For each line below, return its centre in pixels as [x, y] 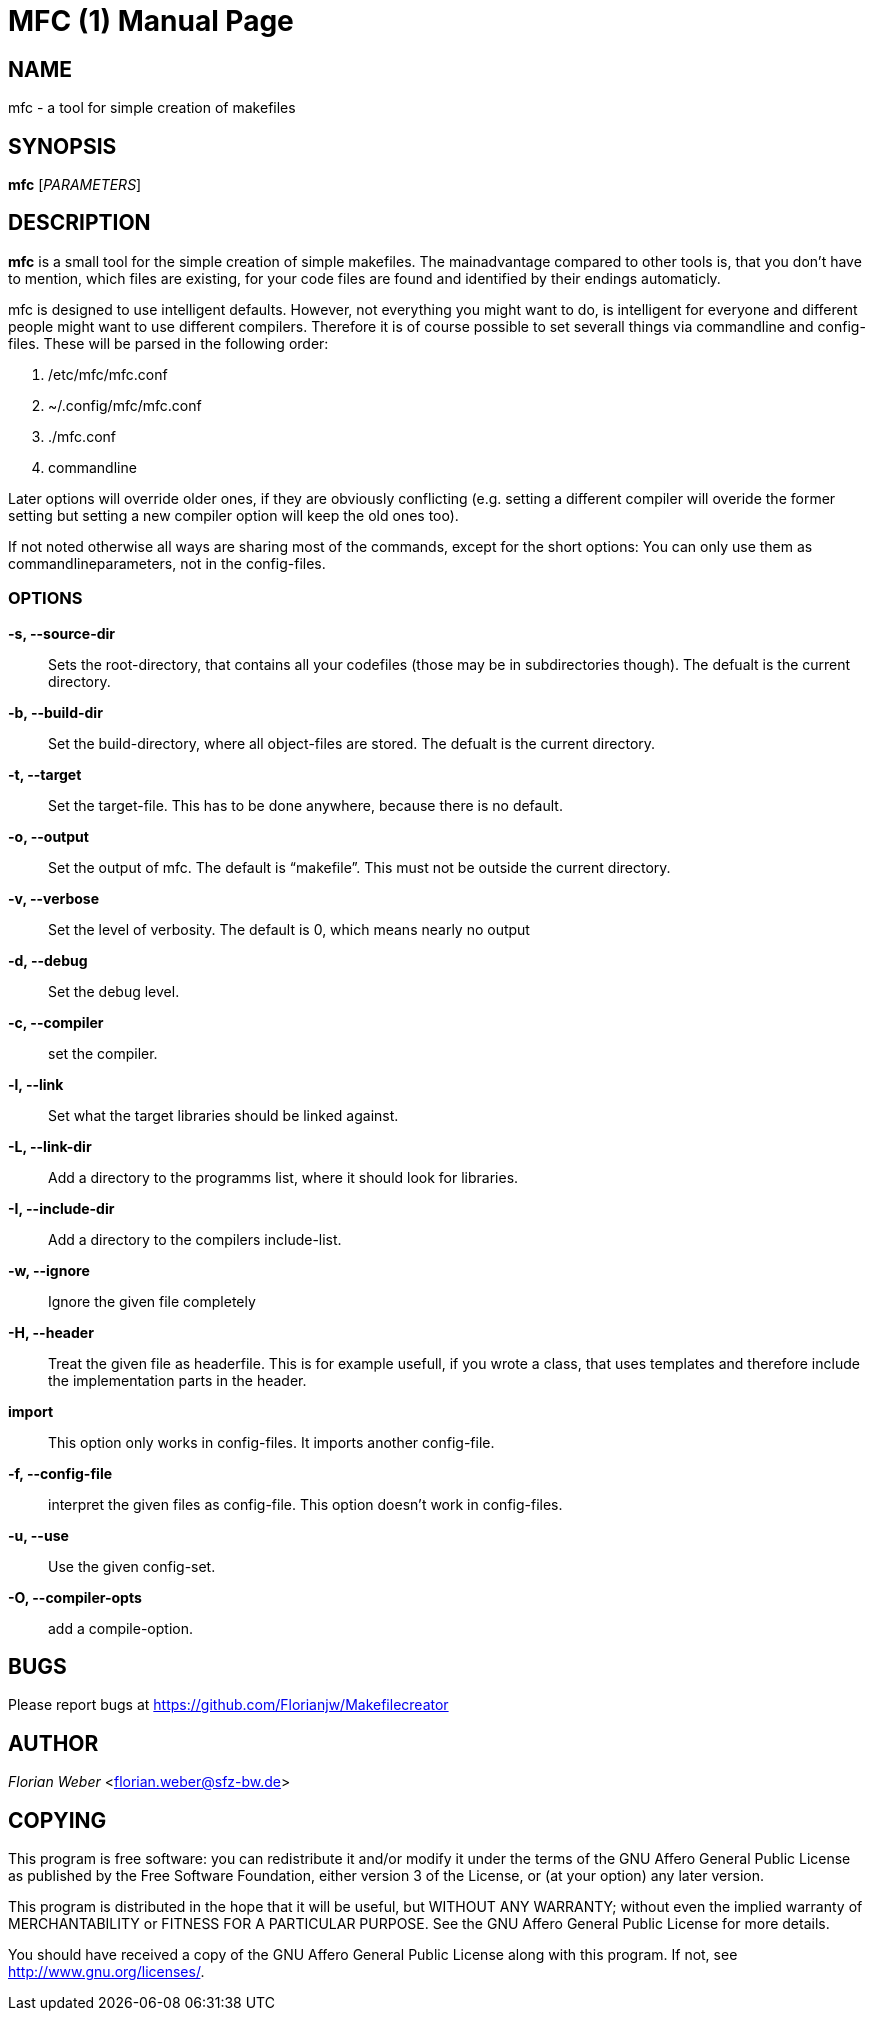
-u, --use [38, 1535]
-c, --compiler [56, 1022]
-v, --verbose [54, 898]
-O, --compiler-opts [75, 1597]
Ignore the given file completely [152, 1301]
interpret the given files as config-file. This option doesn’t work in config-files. [305, 1504]
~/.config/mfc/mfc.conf [125, 405]
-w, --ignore [49, 1270]
